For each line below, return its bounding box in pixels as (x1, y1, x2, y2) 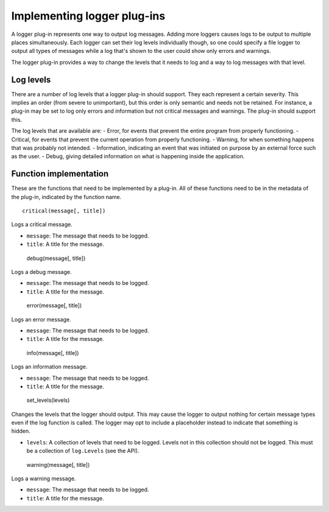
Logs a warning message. (11, 475, 76, 482)
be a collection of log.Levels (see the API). (26, 447, 140, 455)
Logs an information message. (11, 363, 88, 371)
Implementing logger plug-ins (11, 9, 166, 23)
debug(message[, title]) (26, 254, 86, 262)
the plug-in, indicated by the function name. (11, 193, 122, 200)
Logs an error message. (11, 315, 71, 323)
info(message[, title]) (26, 349, 79, 356)
